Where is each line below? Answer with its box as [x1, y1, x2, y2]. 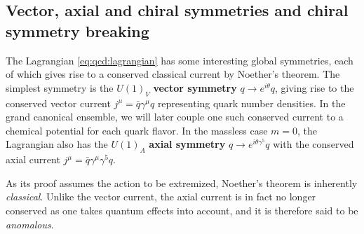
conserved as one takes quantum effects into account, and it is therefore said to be [6, 202, 358, 217]
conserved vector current [6, 95, 111, 110]
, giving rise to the [274, 80, 354, 95]
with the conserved [273, 137, 354, 151]
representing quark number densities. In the [157, 95, 346, 110]
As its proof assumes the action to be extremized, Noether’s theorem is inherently [6, 175, 358, 190]
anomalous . [6, 216, 54, 231]
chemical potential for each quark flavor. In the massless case [6, 123, 268, 137]
